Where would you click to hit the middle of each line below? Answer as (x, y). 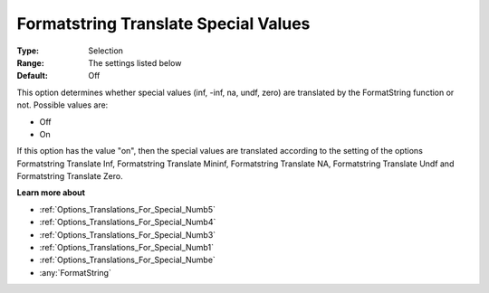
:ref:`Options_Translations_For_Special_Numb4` (128, 222)
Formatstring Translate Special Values (163, 24)
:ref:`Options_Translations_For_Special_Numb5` (128, 209)
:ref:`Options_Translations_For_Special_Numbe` (128, 260)
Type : (28, 51)
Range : (30, 62)
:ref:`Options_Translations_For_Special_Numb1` (127, 248)
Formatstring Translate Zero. (70, 176)
